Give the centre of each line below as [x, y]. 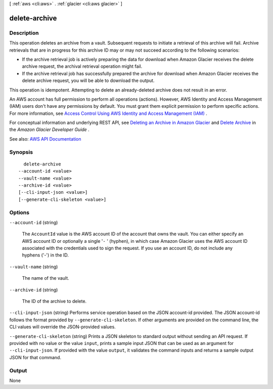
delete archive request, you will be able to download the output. [88, 80]
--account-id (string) [34, 222]
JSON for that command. [35, 357]
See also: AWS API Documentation [45, 139]
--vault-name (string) [34, 267]
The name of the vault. [45, 278]
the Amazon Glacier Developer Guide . [49, 129]
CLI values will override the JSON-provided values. [62, 327]
